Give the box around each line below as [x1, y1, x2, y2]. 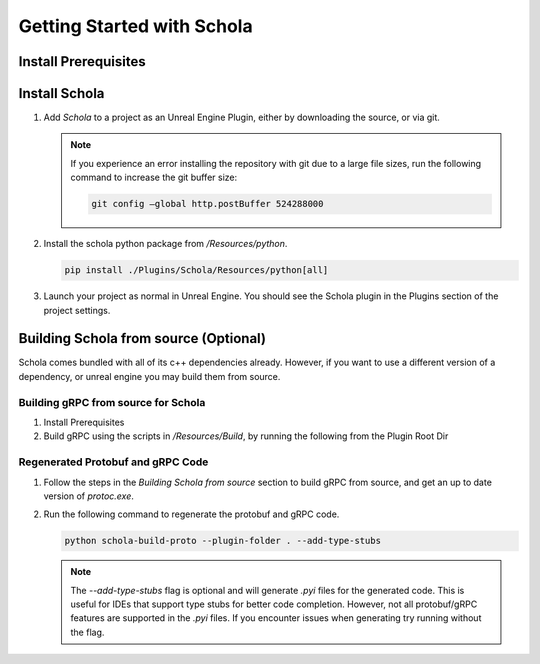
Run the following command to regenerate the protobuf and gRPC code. [43, 508, 340, 520]
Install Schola [18, 85, 105, 102]
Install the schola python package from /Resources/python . [43, 238, 288, 250]
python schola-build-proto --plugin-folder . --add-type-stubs [64, 535, 382, 547]
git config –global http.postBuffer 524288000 [91, 198, 324, 210]
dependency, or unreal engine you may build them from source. [18, 370, 281, 382]
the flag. [70, 626, 105, 638]
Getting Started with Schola [18, 15, 254, 37]
